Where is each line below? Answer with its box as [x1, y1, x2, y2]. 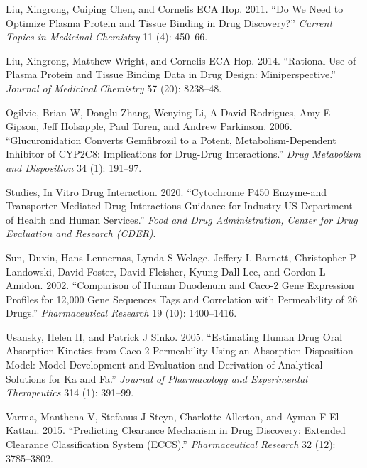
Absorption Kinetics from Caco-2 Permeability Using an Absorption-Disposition [6, 343, 354, 358]
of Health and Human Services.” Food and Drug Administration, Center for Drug [6, 212, 358, 227]
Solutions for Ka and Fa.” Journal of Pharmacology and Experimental [6, 371, 308, 386]
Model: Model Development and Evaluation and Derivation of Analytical [6, 357, 323, 372]
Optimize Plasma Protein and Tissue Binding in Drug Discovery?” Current [6, 15, 333, 30]
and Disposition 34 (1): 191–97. [6, 160, 142, 175]
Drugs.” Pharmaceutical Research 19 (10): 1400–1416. [6, 305, 237, 320]
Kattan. [6, 423, 40, 437]
